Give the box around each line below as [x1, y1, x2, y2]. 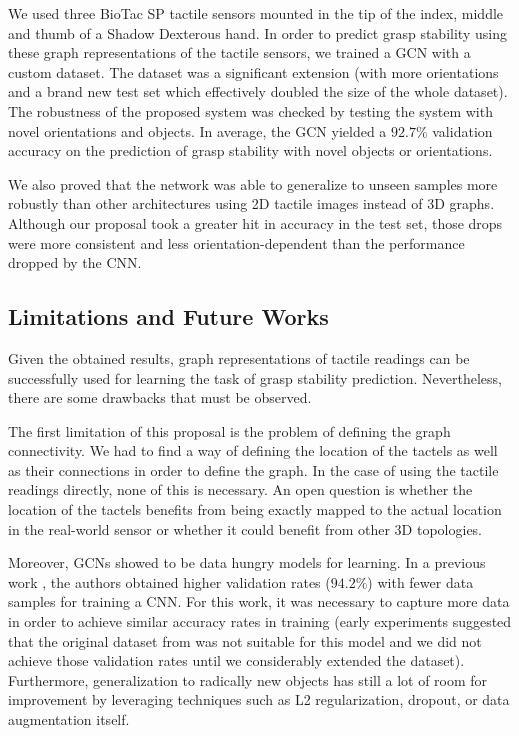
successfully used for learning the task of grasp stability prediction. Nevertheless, [8, 367, 503, 388]
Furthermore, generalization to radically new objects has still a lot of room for [8, 669, 488, 690]
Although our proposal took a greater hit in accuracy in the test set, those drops [8, 212, 503, 233]
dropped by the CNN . [8, 252, 142, 273]
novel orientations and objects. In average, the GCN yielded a [8, 120, 387, 141]
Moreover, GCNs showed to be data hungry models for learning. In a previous [8, 552, 486, 573]
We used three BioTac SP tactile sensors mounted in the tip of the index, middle [8, 3, 504, 23]
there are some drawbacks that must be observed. [8, 387, 312, 408]
